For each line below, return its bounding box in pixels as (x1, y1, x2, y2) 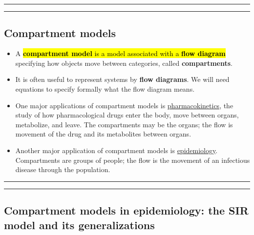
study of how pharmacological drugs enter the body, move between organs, (15, 110, 239, 120)
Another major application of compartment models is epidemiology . (15, 145, 218, 155)
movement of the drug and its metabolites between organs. (15, 129, 191, 139)
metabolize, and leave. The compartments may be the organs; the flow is (15, 119, 233, 129)
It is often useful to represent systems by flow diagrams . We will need (15, 74, 230, 84)
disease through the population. (15, 164, 110, 175)
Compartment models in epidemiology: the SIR (4, 203, 249, 218)
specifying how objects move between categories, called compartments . (15, 58, 233, 68)
